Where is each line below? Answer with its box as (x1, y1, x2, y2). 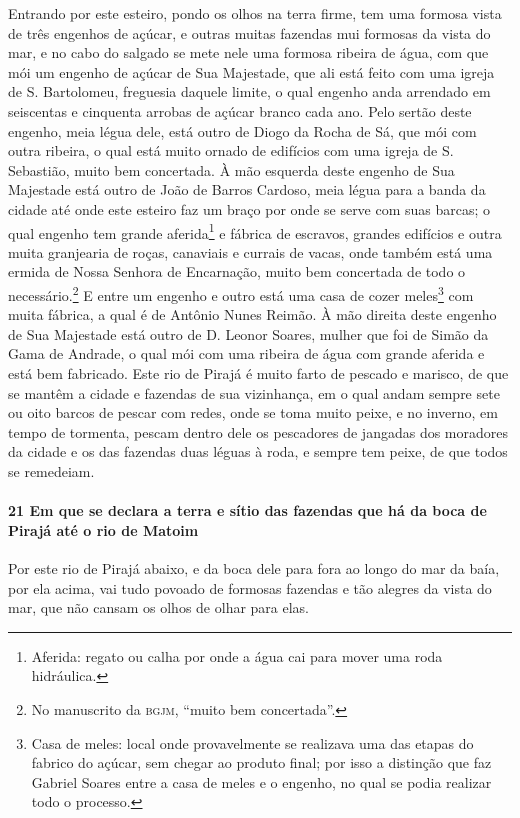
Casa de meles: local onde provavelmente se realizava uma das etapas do (31, 732, 474, 753)
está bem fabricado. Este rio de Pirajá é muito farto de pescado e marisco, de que (8, 363, 509, 383)
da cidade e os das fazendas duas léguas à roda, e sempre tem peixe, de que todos (8, 441, 508, 462)
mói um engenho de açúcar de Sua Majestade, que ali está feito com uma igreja (8, 61, 495, 82)
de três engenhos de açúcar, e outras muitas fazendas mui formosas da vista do (8, 22, 491, 43)
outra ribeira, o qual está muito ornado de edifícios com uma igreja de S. (8, 140, 454, 161)
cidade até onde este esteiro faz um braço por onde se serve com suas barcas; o (8, 198, 491, 219)
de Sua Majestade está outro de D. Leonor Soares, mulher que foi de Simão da (8, 323, 489, 344)
